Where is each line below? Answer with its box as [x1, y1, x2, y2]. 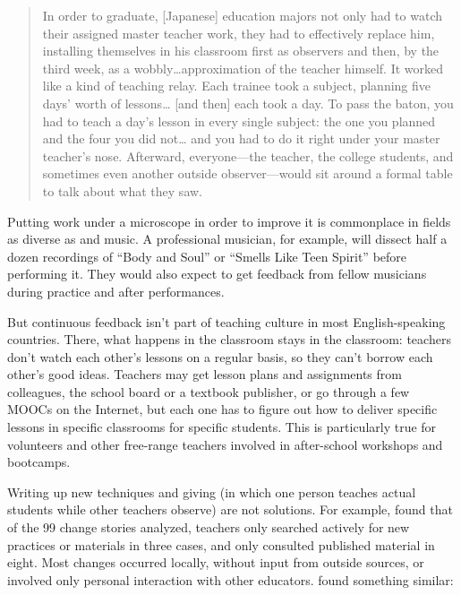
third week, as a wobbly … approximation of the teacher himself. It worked [42, 58, 443, 77]
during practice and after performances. [7, 281, 225, 300]
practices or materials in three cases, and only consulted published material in [7, 535, 435, 554]
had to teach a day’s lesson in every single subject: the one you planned [42, 111, 436, 130]
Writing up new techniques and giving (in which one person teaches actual [7, 482, 416, 501]
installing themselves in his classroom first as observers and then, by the [42, 41, 440, 60]
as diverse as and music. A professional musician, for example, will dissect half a [7, 229, 448, 248]
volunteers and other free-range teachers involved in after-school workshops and [7, 435, 443, 453]
